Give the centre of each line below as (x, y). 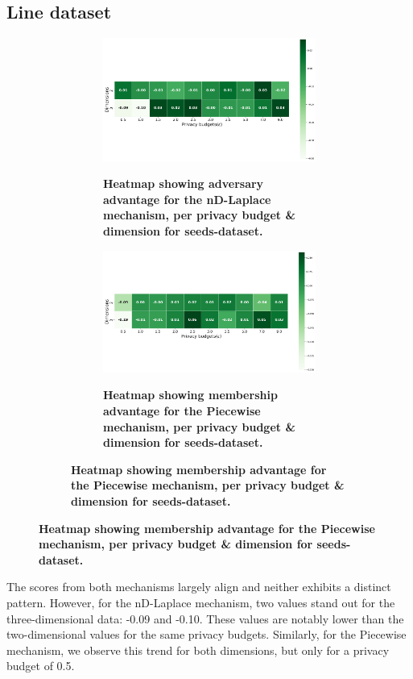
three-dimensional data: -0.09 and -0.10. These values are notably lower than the (205, 618)
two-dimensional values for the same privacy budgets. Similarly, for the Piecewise (206, 634)
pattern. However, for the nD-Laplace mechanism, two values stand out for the (201, 602)
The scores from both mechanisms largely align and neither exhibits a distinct (199, 587)
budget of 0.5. (41, 666)
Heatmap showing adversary (184, 183)
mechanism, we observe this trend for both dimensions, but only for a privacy (198, 650)
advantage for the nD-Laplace (187, 199)
